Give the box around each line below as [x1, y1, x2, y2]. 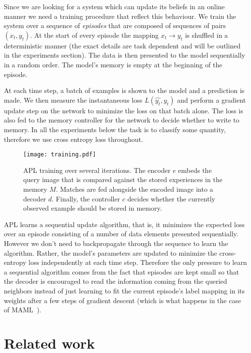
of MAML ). [4, 305, 42, 315]
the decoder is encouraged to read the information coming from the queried [4, 276, 227, 286]
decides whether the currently [127, 193, 215, 203]
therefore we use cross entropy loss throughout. [4, 134, 143, 144]
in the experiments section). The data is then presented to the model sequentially [4, 50, 245, 60]
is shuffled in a [185, 30, 228, 40]
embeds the [178, 165, 212, 175]
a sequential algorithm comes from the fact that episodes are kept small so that [4, 266, 239, 276]
